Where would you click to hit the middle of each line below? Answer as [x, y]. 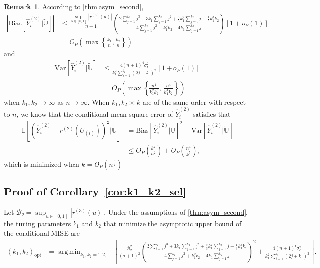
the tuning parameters [37, 223]
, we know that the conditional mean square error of [95, 114]
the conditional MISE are [42, 233]
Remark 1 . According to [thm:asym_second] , [74, 6]
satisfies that [212, 114]
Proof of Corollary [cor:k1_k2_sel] [95, 191]
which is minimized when [42, 163]
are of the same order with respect [194, 102]
